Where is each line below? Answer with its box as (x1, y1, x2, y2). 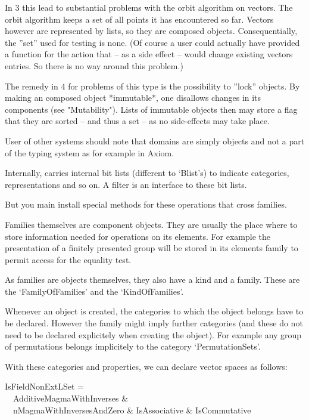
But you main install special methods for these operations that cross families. (5, 198, 287, 211)
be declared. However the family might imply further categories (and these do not (5, 317, 303, 329)
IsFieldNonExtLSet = (5, 380, 84, 393)
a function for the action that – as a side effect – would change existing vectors (5, 48, 293, 60)
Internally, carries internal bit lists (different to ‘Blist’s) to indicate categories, (5, 166, 289, 179)
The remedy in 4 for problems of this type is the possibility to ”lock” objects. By (5, 79, 300, 92)
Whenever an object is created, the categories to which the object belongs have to (5, 305, 304, 317)
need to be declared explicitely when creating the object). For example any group (5, 328, 302, 341)
